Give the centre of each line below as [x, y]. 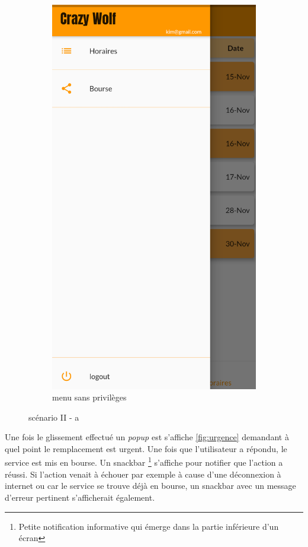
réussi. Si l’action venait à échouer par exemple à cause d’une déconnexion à [143, 474]
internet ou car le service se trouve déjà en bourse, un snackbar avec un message [150, 486]
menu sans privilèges [89, 397]
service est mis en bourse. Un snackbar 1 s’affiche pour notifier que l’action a [144, 462]
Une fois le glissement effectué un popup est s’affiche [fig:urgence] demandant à [147, 437]
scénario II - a [54, 417]
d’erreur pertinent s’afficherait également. [80, 497]
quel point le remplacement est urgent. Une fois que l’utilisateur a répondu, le [146, 448]
